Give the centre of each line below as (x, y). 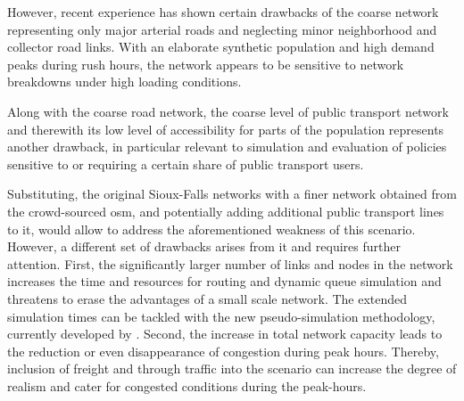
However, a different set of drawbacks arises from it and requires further (204, 246)
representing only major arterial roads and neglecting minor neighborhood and (222, 29)
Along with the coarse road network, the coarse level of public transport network (228, 111)
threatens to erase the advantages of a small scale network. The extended (207, 298)
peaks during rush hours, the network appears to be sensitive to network (206, 64)
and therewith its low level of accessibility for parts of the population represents (226, 129)
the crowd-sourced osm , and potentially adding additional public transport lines (226, 211)
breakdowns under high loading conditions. (124, 82)
